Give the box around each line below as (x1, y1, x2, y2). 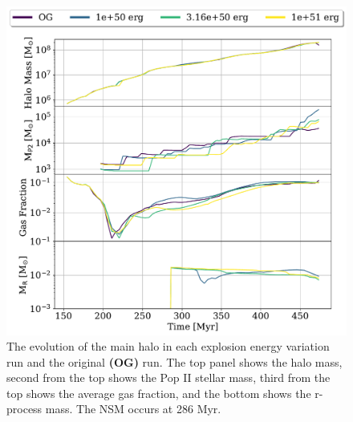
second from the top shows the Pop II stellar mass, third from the (6, 369, 331, 386)
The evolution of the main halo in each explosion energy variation (6, 338, 330, 355)
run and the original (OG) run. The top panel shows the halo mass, (6, 353, 343, 370)
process (6, 400, 43, 417)
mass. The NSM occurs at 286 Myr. (45, 400, 221, 417)
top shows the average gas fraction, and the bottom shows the (6, 384, 311, 401)
